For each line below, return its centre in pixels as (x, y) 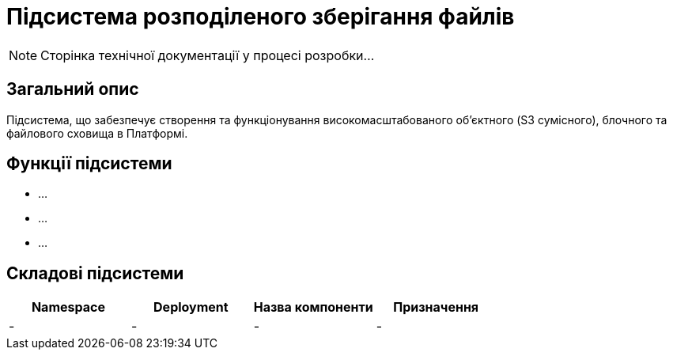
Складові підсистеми (95, 273)
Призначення (436, 307)
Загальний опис (73, 89)
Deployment (191, 307)
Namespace (68, 307)
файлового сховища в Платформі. (97, 133)
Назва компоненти (313, 307)
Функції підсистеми (89, 164)
